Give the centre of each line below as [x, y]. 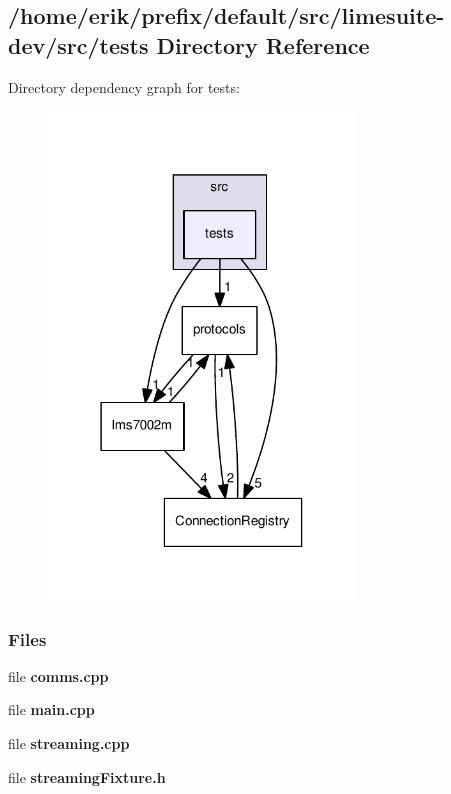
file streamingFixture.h [87, 776]
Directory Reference [263, 44]
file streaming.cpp [69, 743]
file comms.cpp [58, 675]
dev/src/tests [78, 44]
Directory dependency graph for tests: [124, 86]
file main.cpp [51, 709]
